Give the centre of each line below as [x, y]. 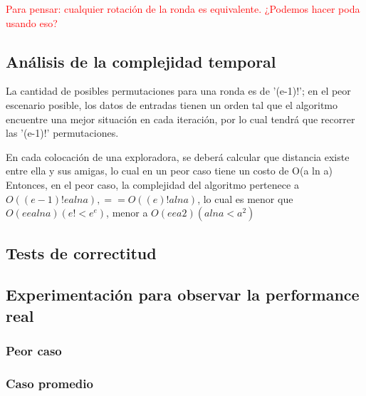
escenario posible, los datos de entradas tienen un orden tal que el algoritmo [172, 104]
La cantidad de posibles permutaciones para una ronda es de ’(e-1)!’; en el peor [178, 91]
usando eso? [32, 22]
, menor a [127, 213]
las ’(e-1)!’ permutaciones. [62, 133]
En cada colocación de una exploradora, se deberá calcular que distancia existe [178, 156]
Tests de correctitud [81, 252]
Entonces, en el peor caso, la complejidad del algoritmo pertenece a [152, 184]
